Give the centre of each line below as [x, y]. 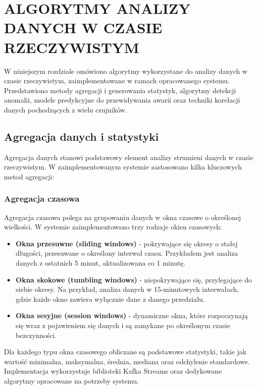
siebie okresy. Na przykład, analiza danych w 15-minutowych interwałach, [127, 289]
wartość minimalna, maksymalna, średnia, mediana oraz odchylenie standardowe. [127, 361]
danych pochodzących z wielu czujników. [66, 109]
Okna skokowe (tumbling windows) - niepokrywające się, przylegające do [134, 279]
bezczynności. [36, 335]
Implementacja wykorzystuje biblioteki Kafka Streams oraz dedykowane [113, 371]
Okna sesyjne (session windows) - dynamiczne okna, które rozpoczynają [132, 315]
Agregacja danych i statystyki [81, 136]
